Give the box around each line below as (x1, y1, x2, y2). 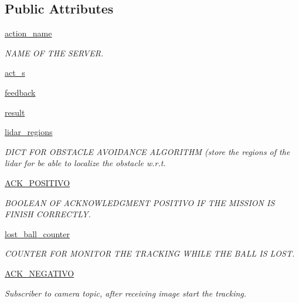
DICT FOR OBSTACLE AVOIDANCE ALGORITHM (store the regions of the (5, 145, 290, 157)
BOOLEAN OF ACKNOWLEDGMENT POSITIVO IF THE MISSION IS (5, 196, 275, 208)
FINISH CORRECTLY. (5, 208, 91, 220)
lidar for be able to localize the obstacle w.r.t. (5, 157, 166, 169)
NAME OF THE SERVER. (5, 46, 104, 59)
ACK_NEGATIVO (5, 267, 74, 279)
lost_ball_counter (5, 227, 70, 240)
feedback (5, 86, 36, 98)
